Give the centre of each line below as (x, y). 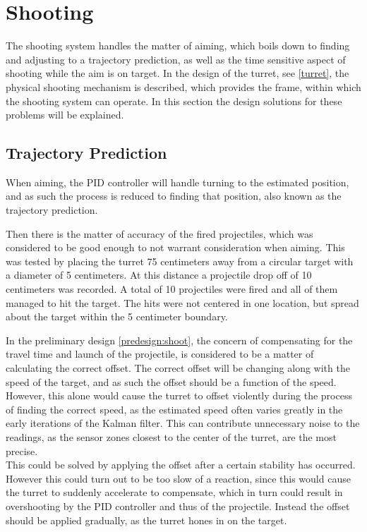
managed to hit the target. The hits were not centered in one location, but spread (182, 302)
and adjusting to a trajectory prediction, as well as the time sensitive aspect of (176, 59)
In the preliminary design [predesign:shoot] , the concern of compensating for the (179, 340)
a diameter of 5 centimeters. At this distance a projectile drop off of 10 (159, 275)
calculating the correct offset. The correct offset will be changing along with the (178, 368)
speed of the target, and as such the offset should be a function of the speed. (171, 381)
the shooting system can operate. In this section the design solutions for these (174, 101)
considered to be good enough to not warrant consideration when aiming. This (175, 247)
